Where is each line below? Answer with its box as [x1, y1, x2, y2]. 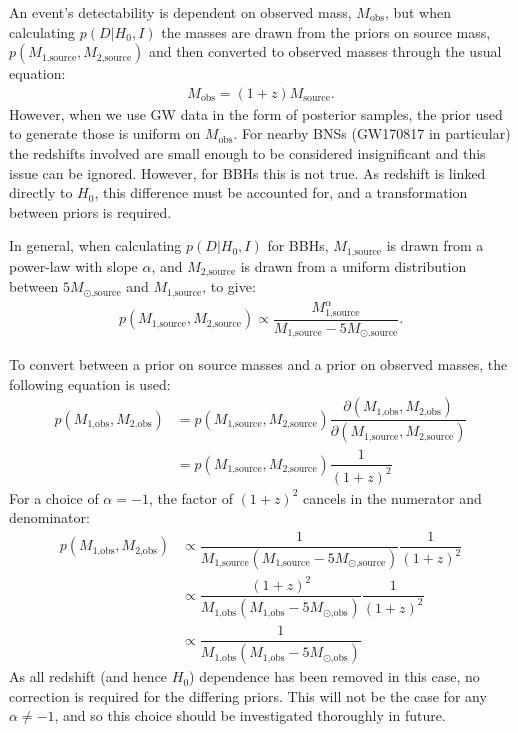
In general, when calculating [9, 235, 182, 256]
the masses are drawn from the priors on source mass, [161, 21, 491, 42]
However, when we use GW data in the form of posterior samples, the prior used [9, 103, 503, 124]
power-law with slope [9, 255, 138, 276]
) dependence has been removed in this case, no [189, 666, 480, 687]
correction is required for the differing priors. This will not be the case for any [9, 685, 487, 706]
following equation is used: [9, 373, 171, 394]
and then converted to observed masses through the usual [148, 41, 502, 62]
